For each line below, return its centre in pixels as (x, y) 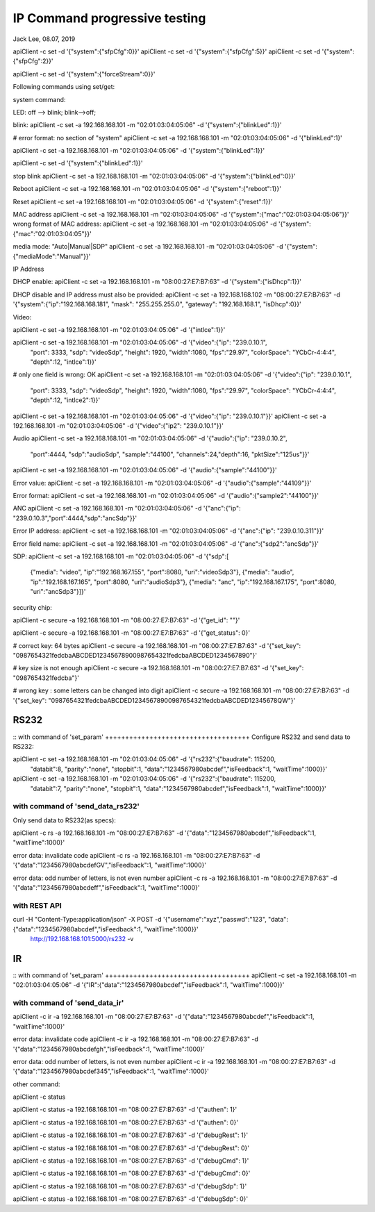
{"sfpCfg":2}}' (33, 61)
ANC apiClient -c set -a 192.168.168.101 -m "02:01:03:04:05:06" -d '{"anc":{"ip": (127, 508)
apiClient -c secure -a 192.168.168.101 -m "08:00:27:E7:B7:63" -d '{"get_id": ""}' (126, 620)
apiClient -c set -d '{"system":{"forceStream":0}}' (84, 74)
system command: (39, 99)
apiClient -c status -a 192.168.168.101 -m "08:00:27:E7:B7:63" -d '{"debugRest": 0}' (131, 1148)
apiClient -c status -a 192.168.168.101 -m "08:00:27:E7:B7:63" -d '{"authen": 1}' (125, 1110)
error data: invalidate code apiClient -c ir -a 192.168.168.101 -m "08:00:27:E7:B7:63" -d (135, 1039)
